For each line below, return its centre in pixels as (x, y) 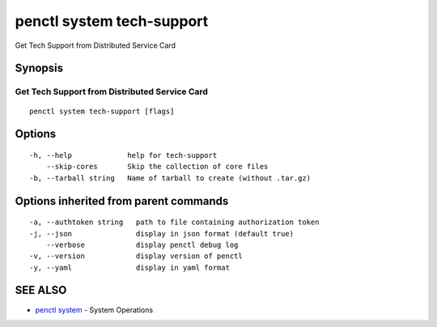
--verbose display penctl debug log (142, 244)
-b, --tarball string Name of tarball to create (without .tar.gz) (170, 178)
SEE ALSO (41, 290)
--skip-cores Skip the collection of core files (157, 167)
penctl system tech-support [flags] (102, 111)
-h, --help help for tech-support (123, 155)
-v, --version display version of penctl (136, 256)
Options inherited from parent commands (122, 201)
